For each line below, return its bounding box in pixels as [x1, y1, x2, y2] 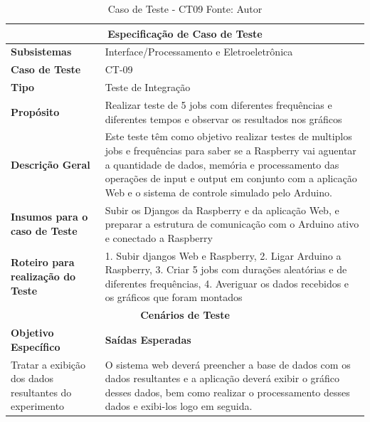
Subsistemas [11, 44, 72, 59]
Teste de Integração [105, 80, 191, 95]
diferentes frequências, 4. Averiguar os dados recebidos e [105, 275, 349, 290]
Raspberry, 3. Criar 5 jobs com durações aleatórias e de [105, 262, 347, 277]
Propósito [11, 104, 60, 119]
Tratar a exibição [11, 357, 86, 371]
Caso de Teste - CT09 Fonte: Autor [107, 1, 263, 16]
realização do [11, 269, 76, 284]
